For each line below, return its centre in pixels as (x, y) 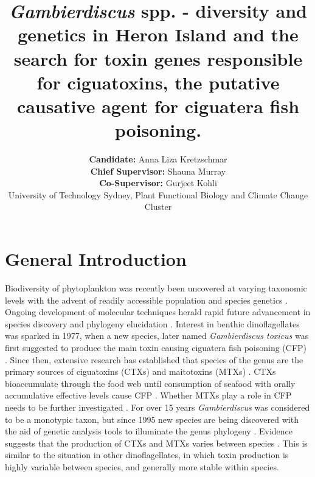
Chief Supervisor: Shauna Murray (158, 171)
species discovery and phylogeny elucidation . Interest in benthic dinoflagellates (152, 323)
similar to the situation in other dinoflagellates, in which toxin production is (147, 455)
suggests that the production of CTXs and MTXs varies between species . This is (156, 443)
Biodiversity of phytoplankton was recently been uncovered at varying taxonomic (156, 287)
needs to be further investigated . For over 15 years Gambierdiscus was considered (157, 407)
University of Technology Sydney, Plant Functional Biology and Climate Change (158, 194)
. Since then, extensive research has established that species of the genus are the (154, 359)
